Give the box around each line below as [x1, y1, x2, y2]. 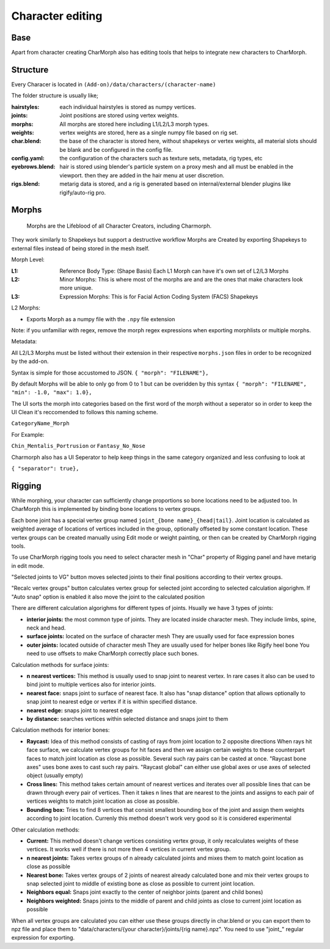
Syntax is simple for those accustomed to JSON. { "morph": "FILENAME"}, [11, 369, 209, 376]
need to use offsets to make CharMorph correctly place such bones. [26, 650, 199, 657]
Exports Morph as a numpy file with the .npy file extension [26, 315, 175, 322]
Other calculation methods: [11, 826, 80, 833]
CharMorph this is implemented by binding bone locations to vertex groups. [11, 505, 202, 513]
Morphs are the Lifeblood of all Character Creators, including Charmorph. [26, 222, 212, 229]
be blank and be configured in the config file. [59, 146, 173, 153]
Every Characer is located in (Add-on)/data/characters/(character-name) [11, 80, 216, 88]
